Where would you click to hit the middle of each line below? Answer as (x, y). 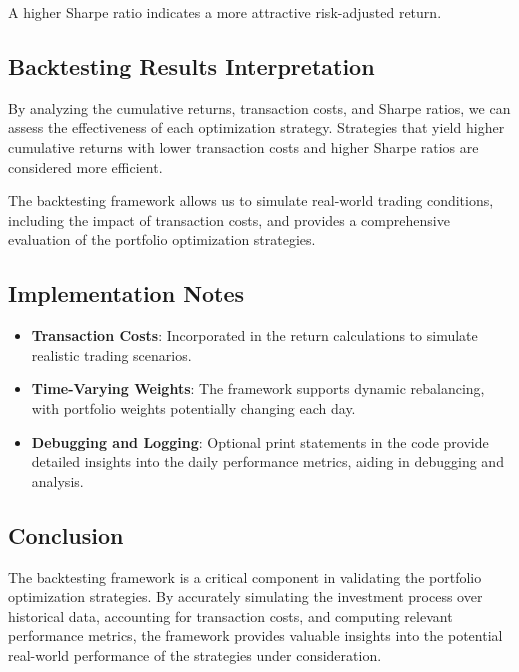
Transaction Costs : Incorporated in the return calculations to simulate (254, 335)
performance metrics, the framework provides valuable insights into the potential (255, 635)
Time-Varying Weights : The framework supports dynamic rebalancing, (258, 388)
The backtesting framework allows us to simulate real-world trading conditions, (251, 200)
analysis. (57, 480)
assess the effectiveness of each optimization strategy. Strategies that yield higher (256, 127)
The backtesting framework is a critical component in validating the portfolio (245, 576)
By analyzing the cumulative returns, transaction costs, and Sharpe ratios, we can (259, 107)
